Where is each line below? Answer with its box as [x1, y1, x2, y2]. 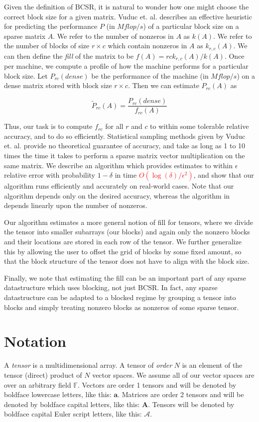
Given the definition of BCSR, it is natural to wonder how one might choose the [4, 1, 249, 11]
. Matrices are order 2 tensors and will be [118, 389, 244, 400]
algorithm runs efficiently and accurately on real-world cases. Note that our [4, 181, 234, 191]
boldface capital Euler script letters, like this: [4, 409, 142, 419]
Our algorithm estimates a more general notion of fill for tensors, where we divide [4, 216, 253, 227]
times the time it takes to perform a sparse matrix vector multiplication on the [4, 150, 245, 160]
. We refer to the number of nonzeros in [53, 30, 174, 41]
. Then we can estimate [128, 80, 199, 91]
